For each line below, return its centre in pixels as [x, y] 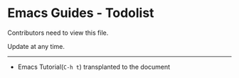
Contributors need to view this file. [58, 33]
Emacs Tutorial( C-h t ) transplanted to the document [94, 67]
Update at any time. [36, 46]
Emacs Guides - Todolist [81, 13]
